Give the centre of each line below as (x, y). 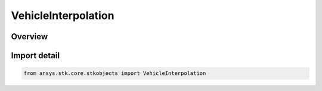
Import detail (35, 56)
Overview (30, 37)
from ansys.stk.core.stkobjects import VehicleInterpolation (115, 73)
